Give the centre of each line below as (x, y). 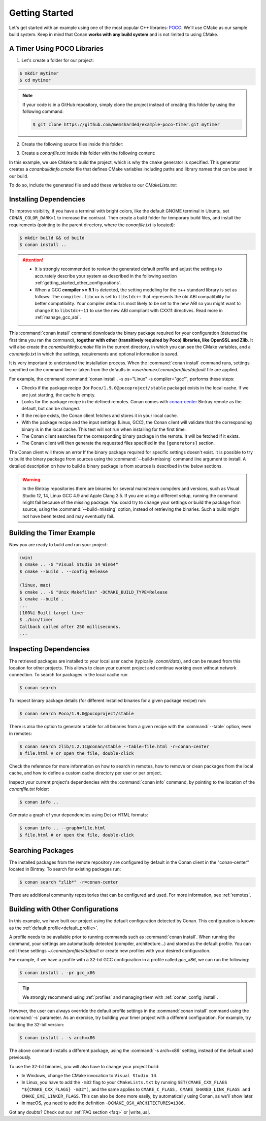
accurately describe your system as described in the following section (106, 276)
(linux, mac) (35, 585)
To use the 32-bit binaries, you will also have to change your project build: (84, 1066)
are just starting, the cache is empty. (58, 395)
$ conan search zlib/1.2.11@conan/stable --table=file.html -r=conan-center (114, 746)
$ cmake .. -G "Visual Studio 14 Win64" (69, 565)
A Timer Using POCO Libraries (56, 49)
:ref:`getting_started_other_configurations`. (78, 283)
